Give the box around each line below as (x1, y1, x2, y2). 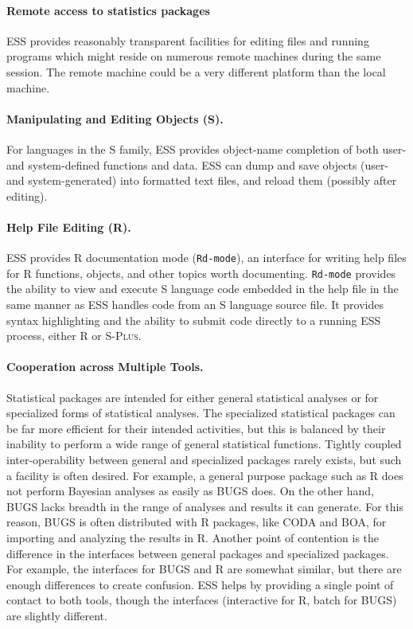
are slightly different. (6, 607, 107, 623)
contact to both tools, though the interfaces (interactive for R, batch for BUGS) (6, 592, 397, 608)
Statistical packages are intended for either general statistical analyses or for (6, 389, 379, 405)
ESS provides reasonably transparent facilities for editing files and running (6, 32, 369, 49)
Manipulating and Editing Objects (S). (6, 110, 224, 127)
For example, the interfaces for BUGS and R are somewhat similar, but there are (6, 561, 402, 577)
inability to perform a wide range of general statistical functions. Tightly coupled (6, 436, 402, 452)
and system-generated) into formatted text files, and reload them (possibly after (6, 172, 397, 189)
